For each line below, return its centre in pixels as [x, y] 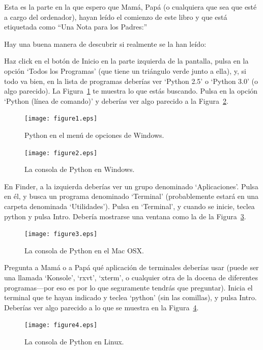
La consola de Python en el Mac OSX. [84, 250]
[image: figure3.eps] [61, 234]
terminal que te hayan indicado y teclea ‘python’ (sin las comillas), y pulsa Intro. [130, 297]
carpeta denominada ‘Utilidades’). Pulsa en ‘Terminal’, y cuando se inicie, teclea [129, 206]
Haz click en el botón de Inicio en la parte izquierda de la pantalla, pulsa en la [126, 61]
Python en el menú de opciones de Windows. [94, 135]
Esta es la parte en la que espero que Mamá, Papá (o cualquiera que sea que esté [130, 7]
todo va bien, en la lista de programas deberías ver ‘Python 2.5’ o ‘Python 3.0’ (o [131, 81]
